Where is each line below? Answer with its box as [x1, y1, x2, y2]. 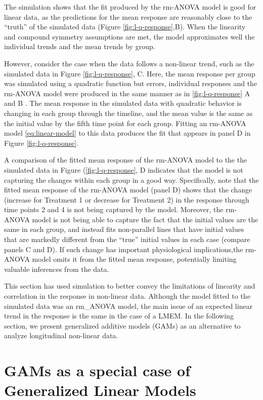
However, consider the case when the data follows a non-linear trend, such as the [4, 58, 254, 68]
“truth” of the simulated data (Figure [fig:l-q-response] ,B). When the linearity [4, 21, 246, 32]
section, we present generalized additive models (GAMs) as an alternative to [4, 320, 241, 331]
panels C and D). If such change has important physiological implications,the [4, 244, 243, 254]
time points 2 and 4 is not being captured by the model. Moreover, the [4, 204, 224, 215]
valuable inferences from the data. [4, 263, 109, 274]
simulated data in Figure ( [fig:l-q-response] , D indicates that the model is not [4, 164, 243, 175]
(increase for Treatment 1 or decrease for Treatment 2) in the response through [4, 194, 249, 205]
